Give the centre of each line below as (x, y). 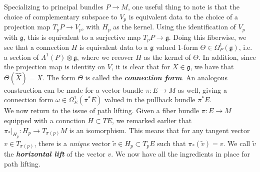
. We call (237, 143)
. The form (59, 77)
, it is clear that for (141, 67)
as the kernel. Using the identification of (174, 27)
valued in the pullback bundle (150, 99)
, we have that (212, 67)
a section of (21, 57)
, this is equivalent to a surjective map (82, 37)
